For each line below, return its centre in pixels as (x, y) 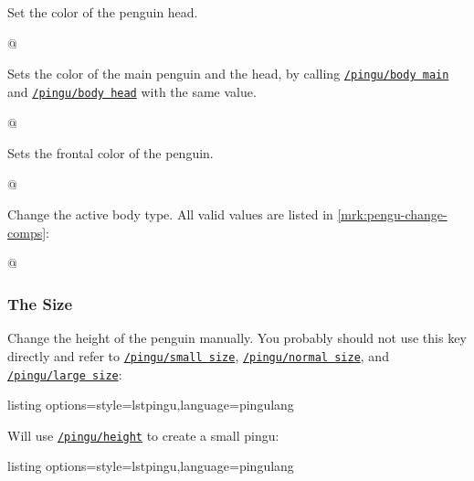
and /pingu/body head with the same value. (132, 91)
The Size (40, 303)
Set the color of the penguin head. (103, 12)
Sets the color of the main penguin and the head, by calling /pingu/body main (228, 74)
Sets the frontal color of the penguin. (111, 153)
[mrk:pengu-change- (392, 214)
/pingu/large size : (65, 374)
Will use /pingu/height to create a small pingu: (143, 435)
